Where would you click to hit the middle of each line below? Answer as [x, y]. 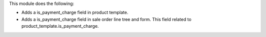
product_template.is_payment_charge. [60, 26]
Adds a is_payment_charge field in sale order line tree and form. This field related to [106, 19]
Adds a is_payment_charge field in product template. [75, 13]
